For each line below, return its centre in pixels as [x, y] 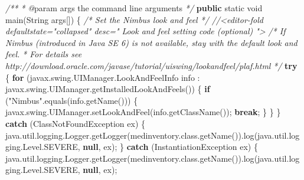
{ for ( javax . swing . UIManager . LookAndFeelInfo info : [103, 77]
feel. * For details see [44, 54]
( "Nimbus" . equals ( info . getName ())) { [72, 100]
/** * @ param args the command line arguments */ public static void [134, 8]
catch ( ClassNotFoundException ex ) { [75, 123]
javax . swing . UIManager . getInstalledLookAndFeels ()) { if [108, 89]
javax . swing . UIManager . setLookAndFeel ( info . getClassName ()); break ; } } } [143, 112]
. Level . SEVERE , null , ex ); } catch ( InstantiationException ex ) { [139, 147]
